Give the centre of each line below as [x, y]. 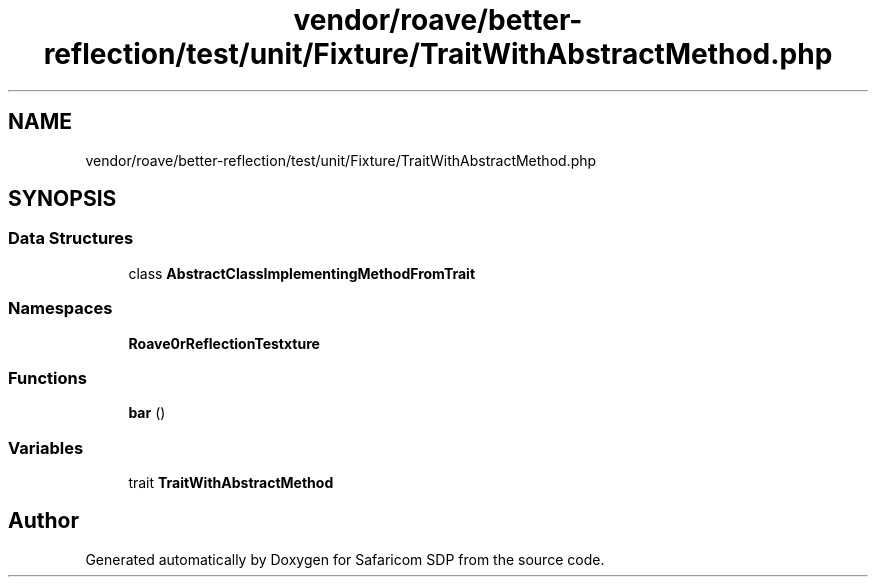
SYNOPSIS [62, 199]
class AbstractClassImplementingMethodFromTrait [302, 273]
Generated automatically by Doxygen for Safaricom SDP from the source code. [345, 559]
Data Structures [71, 238]
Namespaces [60, 308]
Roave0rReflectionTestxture [224, 343]
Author [43, 521]
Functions [47, 377]
